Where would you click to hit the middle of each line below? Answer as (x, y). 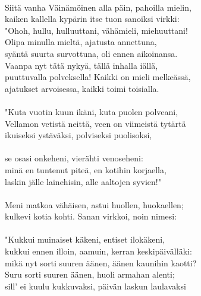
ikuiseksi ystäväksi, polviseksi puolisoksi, (78, 135)
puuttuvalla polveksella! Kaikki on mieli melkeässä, (98, 77)
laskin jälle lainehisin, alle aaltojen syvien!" (83, 181)
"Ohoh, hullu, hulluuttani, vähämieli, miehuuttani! (96, 30)
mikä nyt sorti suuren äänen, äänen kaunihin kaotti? (101, 262)
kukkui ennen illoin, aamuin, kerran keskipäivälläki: (98, 251)
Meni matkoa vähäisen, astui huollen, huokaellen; (94, 204)
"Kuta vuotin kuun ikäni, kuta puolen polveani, (92, 111)
